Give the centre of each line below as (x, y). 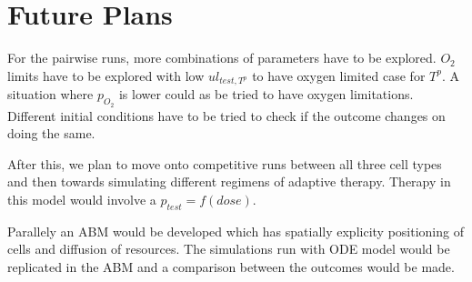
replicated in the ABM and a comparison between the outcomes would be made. (231, 267)
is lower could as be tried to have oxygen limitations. (266, 94)
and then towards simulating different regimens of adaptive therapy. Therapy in (229, 181)
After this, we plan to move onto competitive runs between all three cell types (225, 163)
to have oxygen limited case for (339, 75)
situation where (50, 94)
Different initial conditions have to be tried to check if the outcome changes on (226, 115)
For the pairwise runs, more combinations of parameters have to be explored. (222, 58)
